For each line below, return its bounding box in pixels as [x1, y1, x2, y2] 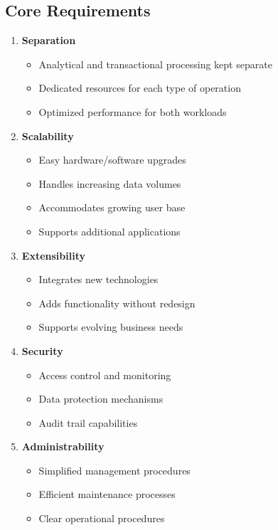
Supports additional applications [38, 223, 181, 238]
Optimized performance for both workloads [38, 104, 227, 119]
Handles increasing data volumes [38, 176, 181, 191]
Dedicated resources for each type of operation [38, 80, 241, 95]
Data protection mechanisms [38, 391, 164, 406]
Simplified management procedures [38, 462, 191, 477]
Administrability [21, 439, 105, 454]
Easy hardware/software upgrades [38, 152, 186, 167]
